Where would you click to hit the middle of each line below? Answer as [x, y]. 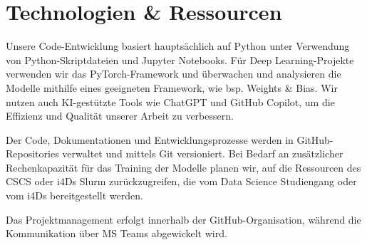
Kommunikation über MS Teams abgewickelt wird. [117, 233]
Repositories [32, 153]
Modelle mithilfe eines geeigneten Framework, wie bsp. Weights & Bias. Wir [172, 87]
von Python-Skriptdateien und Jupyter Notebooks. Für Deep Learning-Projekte [180, 59]
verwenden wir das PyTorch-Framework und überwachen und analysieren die [174, 74]
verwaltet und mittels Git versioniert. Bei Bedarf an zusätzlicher [203, 153]
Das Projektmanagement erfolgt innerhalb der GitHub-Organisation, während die [183, 219]
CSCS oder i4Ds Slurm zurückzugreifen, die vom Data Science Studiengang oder [181, 181]
